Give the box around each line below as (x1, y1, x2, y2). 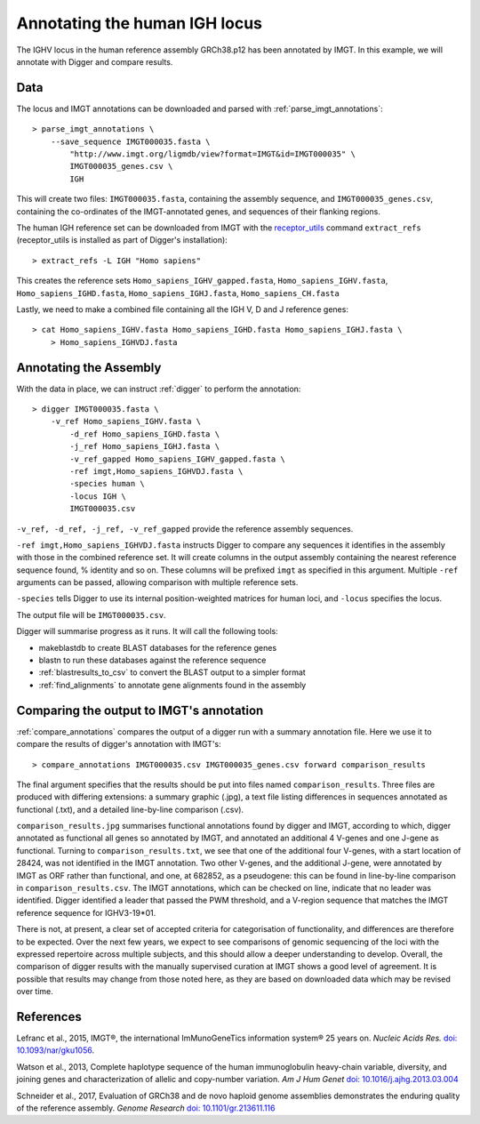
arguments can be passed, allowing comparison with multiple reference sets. (16, 577, 299, 588)
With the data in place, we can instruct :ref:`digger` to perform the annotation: (16, 383, 301, 394)
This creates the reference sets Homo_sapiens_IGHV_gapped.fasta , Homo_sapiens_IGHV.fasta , (16, 276, 388, 286)
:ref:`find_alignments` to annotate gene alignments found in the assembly (38, 679, 307, 690)
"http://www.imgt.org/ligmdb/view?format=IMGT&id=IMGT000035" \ (69, 149, 356, 159)
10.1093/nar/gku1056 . (16, 1045, 95, 1056)
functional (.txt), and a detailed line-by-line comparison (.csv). (16, 804, 244, 815)
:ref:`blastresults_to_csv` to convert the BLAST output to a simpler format (38, 667, 306, 678)
